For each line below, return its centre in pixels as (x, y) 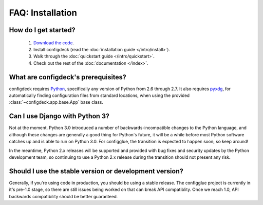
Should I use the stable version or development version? (96, 171)
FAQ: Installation (43, 13)
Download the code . (54, 43)
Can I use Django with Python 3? (59, 116)
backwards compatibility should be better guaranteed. (63, 196)
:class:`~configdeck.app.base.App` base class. (56, 102)
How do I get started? (42, 30)
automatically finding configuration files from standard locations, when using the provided (99, 95)
